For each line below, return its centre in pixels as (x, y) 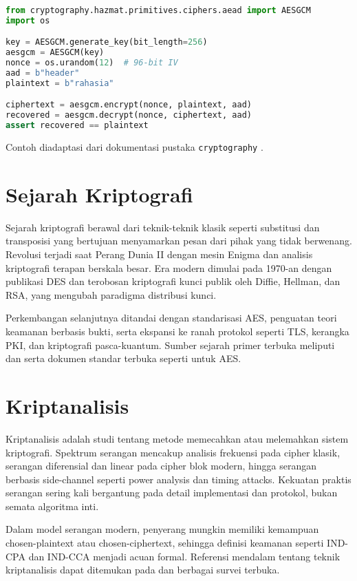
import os (28, 20)
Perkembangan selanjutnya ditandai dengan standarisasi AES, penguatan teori (171, 318)
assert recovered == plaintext (77, 126)
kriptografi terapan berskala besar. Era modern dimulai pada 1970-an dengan (169, 267)
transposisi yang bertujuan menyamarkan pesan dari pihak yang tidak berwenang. (179, 241)
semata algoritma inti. (52, 506)
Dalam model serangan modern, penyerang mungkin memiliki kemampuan (162, 529)
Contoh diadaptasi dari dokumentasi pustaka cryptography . (134, 147)
